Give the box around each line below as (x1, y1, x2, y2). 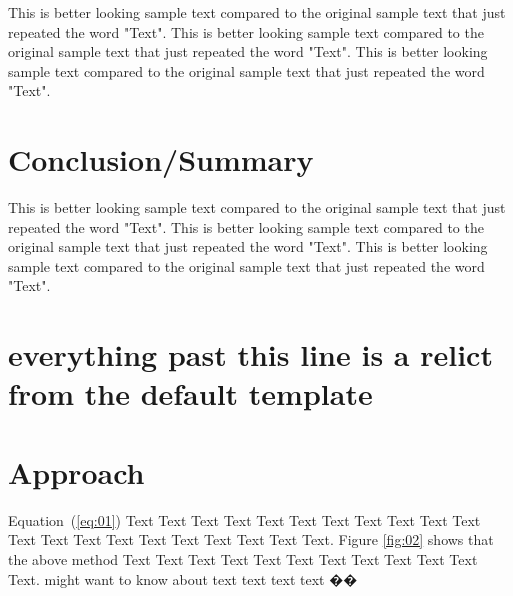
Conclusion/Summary (8, 139, 314, 180)
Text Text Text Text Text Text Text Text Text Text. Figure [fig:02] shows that (8, 529, 494, 550)
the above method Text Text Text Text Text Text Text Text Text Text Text (8, 548, 478, 569)
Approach (8, 451, 145, 492)
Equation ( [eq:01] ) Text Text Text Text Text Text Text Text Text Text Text (8, 509, 481, 530)
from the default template (8, 373, 373, 414)
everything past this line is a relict (8, 334, 493, 375)
